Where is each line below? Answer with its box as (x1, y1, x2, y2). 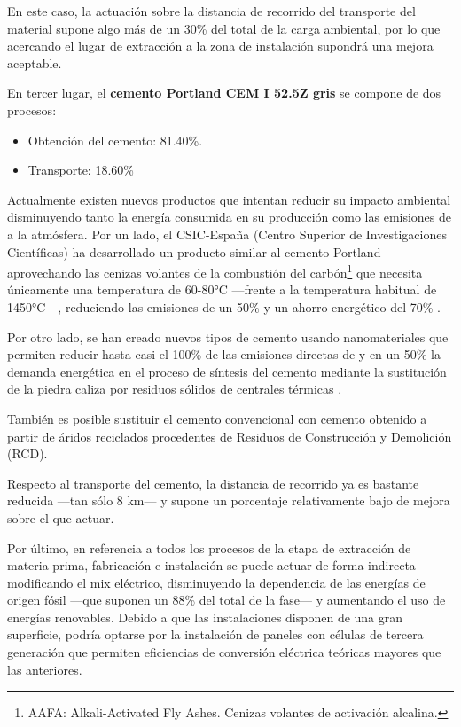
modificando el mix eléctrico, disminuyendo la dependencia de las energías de (7, 573, 426, 591)
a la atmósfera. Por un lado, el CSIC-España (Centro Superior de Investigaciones (7, 224, 447, 243)
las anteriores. (7, 660, 82, 678)
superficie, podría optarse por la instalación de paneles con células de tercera (7, 625, 424, 644)
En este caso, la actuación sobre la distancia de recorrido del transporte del (7, 2, 416, 20)
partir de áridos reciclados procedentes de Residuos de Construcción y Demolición (7, 426, 452, 445)
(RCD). (7, 444, 48, 463)
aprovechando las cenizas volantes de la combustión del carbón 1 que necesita (7, 261, 423, 281)
